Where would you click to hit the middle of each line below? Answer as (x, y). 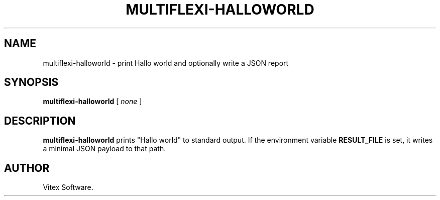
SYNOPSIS (31, 82)
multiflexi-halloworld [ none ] (92, 102)
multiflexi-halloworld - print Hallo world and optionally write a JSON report (166, 63)
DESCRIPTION (40, 121)
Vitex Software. (68, 187)
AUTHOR (27, 168)
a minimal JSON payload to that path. (104, 149)
